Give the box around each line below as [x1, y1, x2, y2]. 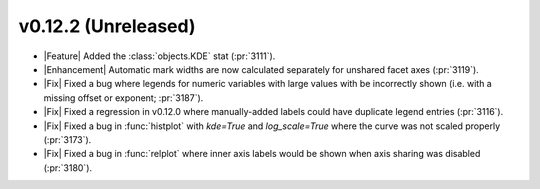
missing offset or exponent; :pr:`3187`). [43, 91, 204, 104]
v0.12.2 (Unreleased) [18, 15, 196, 37]
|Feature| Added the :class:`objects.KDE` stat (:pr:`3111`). [43, 50, 276, 62]
